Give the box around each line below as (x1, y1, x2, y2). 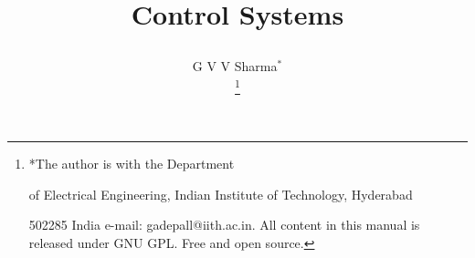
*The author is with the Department (28, 154, 235, 173)
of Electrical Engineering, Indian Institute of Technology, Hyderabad (28, 184, 413, 203)
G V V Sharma (192, 57, 278, 76)
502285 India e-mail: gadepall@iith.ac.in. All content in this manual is (28, 215, 420, 234)
